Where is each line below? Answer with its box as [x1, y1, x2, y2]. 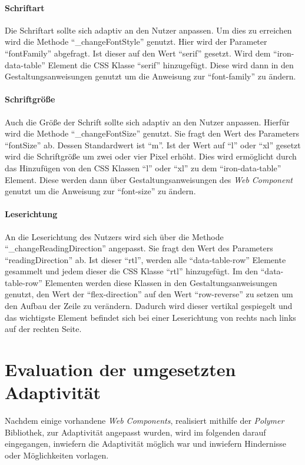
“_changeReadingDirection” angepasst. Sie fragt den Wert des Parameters [5, 242, 273, 254]
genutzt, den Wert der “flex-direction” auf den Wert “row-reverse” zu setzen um [5, 288, 293, 300]
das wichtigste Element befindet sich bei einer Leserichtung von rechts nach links [5, 311, 296, 323]
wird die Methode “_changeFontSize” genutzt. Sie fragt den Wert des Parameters [5, 127, 300, 139]
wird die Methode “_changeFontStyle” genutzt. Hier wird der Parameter [5, 35, 267, 48]
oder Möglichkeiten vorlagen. [5, 449, 109, 461]
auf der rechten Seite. [5, 323, 82, 335]
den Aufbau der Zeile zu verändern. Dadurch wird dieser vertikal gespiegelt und [5, 300, 293, 312]
